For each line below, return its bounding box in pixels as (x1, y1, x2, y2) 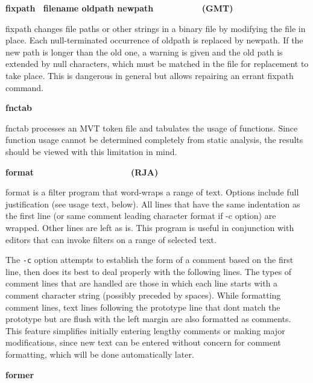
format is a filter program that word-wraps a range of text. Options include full (5, 186, 299, 198)
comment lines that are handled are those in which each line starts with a (5, 277, 278, 290)
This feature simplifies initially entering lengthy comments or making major (5, 324, 285, 337)
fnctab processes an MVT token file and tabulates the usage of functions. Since (5, 121, 298, 134)
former (5, 368, 34, 381)
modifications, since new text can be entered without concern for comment (5, 336, 281, 349)
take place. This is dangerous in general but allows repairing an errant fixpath (5, 69, 294, 81)
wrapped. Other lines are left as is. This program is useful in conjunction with (5, 221, 294, 233)
